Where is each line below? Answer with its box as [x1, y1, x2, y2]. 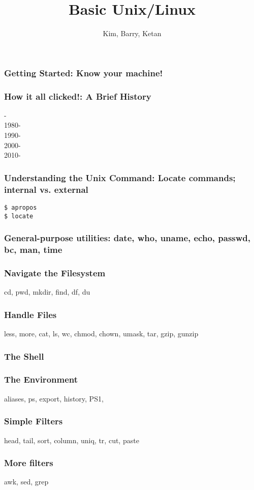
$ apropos [4, 204, 37, 211]
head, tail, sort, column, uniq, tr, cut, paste [4, 435, 139, 445]
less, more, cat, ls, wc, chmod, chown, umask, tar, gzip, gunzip [4, 328, 199, 339]
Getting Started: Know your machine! [4, 66, 163, 79]
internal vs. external [4, 183, 88, 195]
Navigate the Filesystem [4, 266, 106, 279]
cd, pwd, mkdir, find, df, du [4, 286, 90, 297]
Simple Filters [4, 415, 63, 427]
